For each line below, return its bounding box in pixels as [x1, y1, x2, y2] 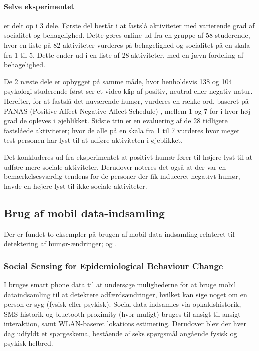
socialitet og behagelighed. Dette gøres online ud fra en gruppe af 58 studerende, [4, 30, 250, 40]
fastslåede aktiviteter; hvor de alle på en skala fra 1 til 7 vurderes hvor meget [4, 125, 240, 135]
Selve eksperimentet [4, 1, 74, 11]
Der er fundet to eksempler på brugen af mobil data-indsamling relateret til [4, 228, 235, 239]
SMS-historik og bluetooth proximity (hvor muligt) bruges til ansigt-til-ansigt [4, 308, 241, 319]
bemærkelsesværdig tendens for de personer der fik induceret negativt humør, [4, 171, 240, 181]
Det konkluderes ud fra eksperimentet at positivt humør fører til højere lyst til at [4, 151, 253, 162]
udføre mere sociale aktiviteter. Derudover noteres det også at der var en [4, 161, 226, 172]
